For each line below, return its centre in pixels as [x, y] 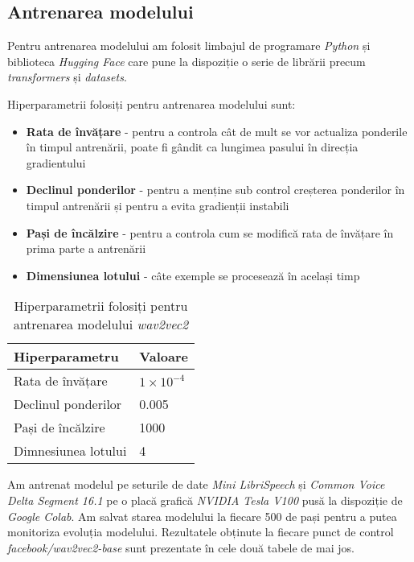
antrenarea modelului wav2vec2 [101, 324]
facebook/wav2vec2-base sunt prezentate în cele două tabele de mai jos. [181, 547]
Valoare [164, 357]
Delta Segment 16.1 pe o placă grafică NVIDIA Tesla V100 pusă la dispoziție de [205, 500]
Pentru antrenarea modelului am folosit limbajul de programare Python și [189, 45]
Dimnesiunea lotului [70, 451]
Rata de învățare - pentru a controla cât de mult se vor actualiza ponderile [217, 131]
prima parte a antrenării [86, 248]
